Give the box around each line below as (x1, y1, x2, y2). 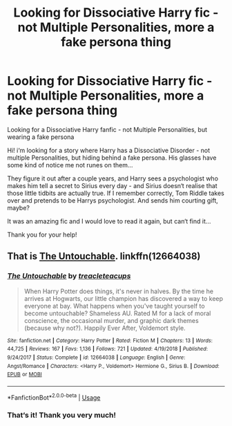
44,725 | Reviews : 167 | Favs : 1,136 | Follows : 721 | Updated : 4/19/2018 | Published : (7, 346, 209, 353)
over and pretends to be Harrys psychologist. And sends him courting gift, (7, 196, 219, 205)
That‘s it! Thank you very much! (7, 410, 116, 420)
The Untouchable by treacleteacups (7, 271, 131, 281)
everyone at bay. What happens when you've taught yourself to (23, 302, 205, 310)
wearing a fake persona (7, 133, 75, 141)
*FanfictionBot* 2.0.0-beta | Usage (7, 392, 101, 402)
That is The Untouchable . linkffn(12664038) (7, 250, 201, 262)
